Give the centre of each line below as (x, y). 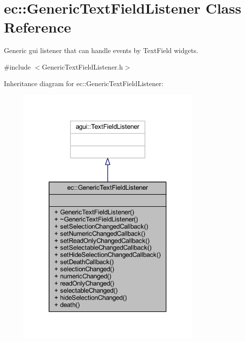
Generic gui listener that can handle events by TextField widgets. (101, 50)
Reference (38, 27)
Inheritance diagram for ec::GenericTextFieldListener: (84, 83)
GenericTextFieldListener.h (82, 66)
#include (17, 66)
